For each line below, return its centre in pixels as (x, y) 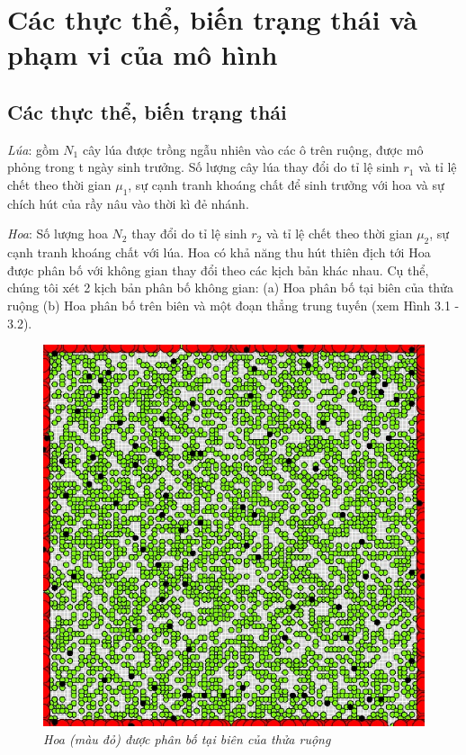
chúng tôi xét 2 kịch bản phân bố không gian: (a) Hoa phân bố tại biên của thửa (230, 288)
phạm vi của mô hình (143, 54)
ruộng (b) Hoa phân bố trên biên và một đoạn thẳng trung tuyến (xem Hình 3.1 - (233, 305)
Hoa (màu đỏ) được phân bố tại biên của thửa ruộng (187, 738)
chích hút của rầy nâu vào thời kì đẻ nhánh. (128, 203)
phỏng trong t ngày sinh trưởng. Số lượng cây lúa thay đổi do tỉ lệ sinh (203, 167)
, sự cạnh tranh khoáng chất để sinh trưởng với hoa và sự (286, 184)
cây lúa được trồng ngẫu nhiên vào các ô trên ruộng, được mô (253, 149)
